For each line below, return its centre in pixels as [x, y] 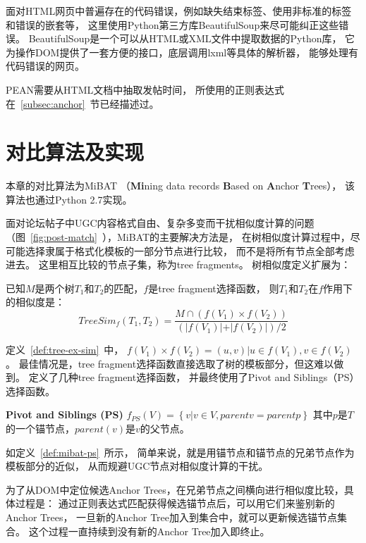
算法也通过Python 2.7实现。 [69, 199]
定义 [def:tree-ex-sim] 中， [65, 350]
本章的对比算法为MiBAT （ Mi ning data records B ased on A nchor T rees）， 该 [181, 186]
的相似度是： [35, 302]
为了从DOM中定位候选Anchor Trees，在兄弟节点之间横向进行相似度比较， [175, 489]
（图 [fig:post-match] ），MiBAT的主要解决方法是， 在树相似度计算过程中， [178, 237]
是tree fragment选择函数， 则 [214, 288]
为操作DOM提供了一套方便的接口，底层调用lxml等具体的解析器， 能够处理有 [182, 52]
